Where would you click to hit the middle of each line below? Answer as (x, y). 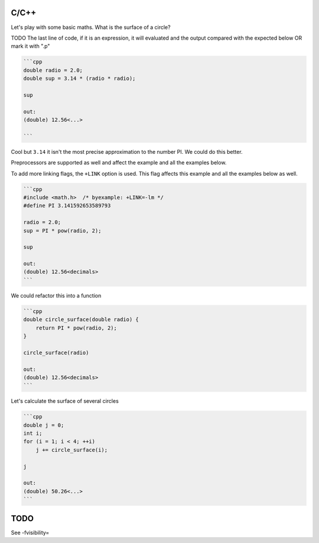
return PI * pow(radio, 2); (77, 328)
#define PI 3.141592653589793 (67, 206)
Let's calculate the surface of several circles (65, 401)
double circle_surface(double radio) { (81, 320)
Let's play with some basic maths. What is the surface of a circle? (91, 27)
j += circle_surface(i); (72, 450)
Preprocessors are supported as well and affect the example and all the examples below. (119, 163)
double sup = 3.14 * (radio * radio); (79, 79)
